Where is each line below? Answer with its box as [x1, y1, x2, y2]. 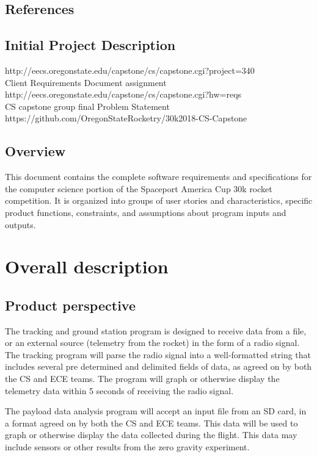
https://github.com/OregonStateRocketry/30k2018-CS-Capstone [5, 112, 247, 124]
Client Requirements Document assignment [5, 76, 167, 88]
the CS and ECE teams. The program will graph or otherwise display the [5, 372, 280, 385]
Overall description [5, 254, 169, 279]
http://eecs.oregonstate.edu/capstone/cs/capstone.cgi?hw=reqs [5, 88, 242, 101]
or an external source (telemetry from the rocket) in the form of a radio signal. [5, 336, 300, 349]
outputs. [5, 218, 36, 231]
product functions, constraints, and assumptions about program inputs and [5, 206, 286, 218]
